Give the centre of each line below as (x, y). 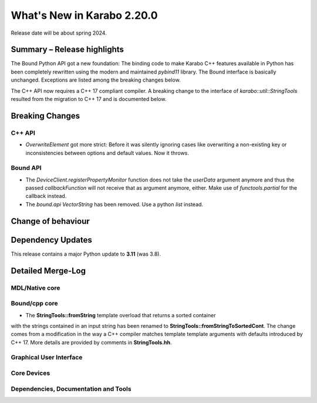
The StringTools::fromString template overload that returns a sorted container (121, 315)
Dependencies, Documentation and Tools (71, 389)
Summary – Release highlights (68, 50)
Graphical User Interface (47, 357)
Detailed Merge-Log (48, 271)
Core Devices (31, 373)
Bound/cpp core (34, 304)
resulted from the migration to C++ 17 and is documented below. (89, 99)
